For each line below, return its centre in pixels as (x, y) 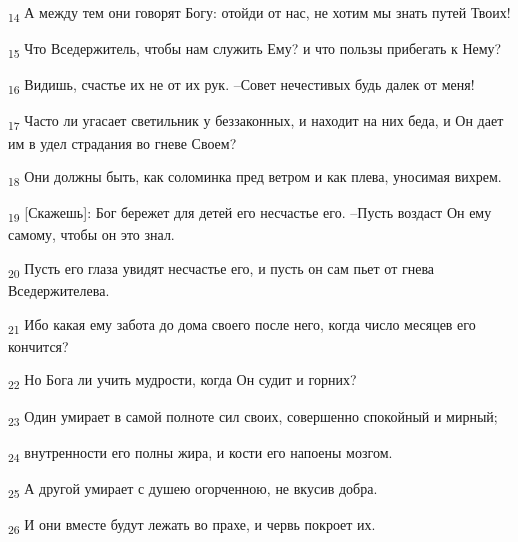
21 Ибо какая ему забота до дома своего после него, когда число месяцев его (242, 325)
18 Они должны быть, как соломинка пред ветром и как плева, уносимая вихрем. (255, 177)
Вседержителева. (59, 290)
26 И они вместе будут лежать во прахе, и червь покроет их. (192, 525)
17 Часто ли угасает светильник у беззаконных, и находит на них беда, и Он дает (256, 122)
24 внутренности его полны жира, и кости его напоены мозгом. (200, 453)
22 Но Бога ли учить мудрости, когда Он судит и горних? (182, 381)
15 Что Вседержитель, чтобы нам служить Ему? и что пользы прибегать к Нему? (255, 49)
